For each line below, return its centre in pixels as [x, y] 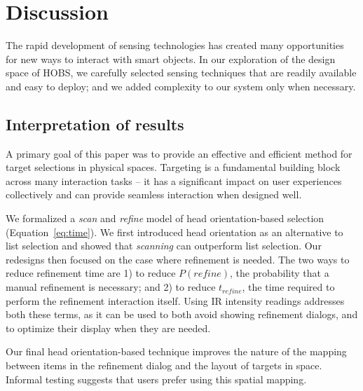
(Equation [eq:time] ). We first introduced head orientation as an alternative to [174, 232]
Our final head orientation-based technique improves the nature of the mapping [176, 351]
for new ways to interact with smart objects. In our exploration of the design [171, 59]
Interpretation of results [95, 124]
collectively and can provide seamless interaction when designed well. [154, 194]
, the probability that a [280, 273]
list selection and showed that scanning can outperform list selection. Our [164, 246]
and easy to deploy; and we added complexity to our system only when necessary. [181, 86]
